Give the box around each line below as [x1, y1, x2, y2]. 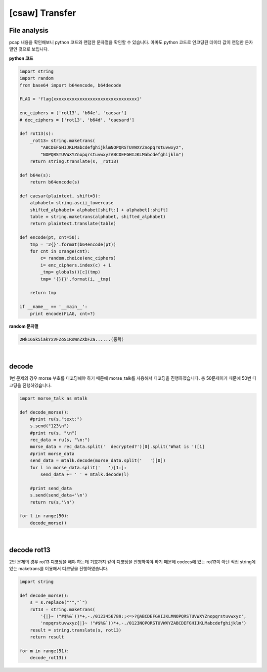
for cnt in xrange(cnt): [30, 248, 90, 254]
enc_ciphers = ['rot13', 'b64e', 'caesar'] [19, 110, 127, 116]
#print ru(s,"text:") [30, 416, 83, 422]
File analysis [9, 26, 49, 35]
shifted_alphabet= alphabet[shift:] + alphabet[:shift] [30, 207, 169, 213]
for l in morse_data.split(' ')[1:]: [30, 465, 127, 470]
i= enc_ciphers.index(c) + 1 [40, 262, 111, 268]
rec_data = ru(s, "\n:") [30, 437, 90, 443]
